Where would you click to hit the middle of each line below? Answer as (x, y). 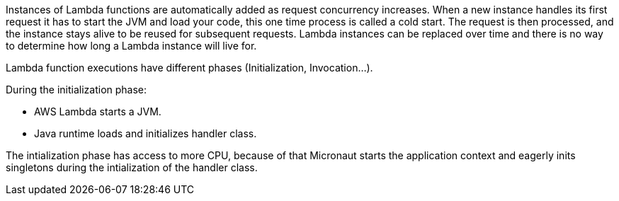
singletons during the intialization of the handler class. (132, 167)
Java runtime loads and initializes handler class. (146, 133)
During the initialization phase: (76, 90)
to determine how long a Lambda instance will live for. (131, 46)
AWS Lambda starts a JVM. (98, 111)
